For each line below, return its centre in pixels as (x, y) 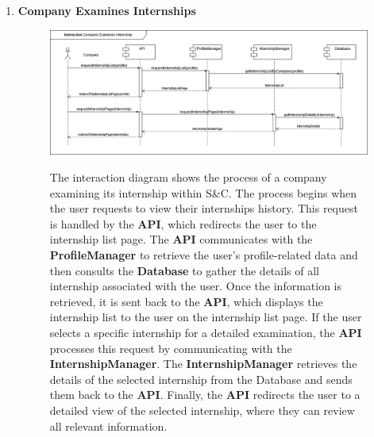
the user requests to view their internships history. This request (204, 208)
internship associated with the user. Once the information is (196, 286)
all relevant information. (108, 425)
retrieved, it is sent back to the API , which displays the (186, 301)
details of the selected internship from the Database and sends (201, 379)
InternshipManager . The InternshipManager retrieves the (203, 364)
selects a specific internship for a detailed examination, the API (206, 333)
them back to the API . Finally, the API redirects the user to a (205, 395)
